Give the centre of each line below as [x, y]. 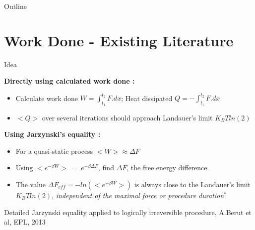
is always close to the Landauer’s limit [192, 184]
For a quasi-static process [54, 151]
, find [106, 168]
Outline [15, 6]
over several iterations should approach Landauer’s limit [127, 117]
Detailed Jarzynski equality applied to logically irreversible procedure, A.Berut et [128, 212]
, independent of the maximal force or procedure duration [138, 195]
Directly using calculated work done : [69, 81]
